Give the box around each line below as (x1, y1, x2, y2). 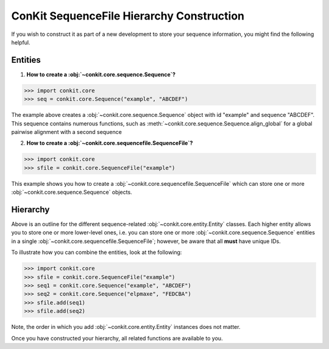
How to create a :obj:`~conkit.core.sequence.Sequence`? (26, 71, 176, 78)
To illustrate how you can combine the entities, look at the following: (11, 249, 182, 256)
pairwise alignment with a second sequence (11, 128, 122, 135)
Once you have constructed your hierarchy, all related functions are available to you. (11, 334, 223, 342)
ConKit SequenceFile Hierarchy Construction (11, 9, 245, 23)
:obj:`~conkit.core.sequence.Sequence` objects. (11, 189, 132, 196)
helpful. (11, 38, 30, 46)
